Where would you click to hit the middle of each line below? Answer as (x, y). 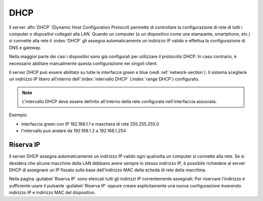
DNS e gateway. (25, 47)
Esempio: (18, 115)
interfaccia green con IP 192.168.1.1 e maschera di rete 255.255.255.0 (90, 124)
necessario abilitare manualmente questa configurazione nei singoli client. (84, 63)
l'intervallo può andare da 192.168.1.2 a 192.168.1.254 (74, 131)
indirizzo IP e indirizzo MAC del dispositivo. (52, 193)
